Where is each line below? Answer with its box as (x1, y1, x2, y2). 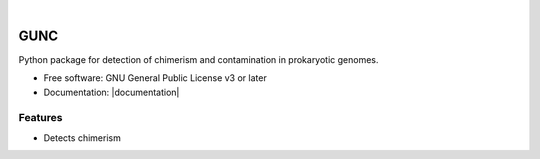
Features (18, 111, 63, 125)
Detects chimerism (43, 131, 122, 144)
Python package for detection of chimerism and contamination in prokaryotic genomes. (18, 53, 379, 65)
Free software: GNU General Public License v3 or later (43, 72, 267, 84)
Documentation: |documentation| (43, 86, 180, 98)
